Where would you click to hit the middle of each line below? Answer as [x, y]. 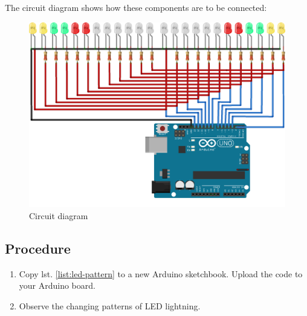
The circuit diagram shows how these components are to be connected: [136, 7]
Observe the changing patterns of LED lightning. [110, 305]
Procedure [38, 248]
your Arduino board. [57, 285]
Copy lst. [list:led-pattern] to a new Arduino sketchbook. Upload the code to [161, 273]
